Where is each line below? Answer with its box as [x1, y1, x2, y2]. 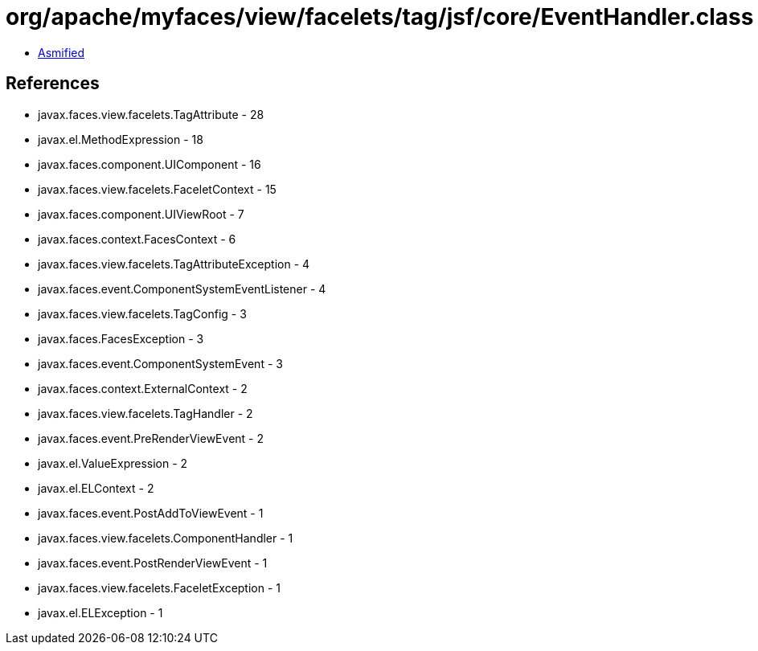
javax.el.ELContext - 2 [38, 481, 154, 495]
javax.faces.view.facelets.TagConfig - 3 [38, 306, 247, 321]
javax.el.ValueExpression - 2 [38, 456, 188, 470]
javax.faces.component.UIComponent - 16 [38, 157, 261, 171]
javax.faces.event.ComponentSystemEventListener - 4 [38, 281, 326, 296]
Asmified [38, 45, 85, 59]
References [6, 73, 100, 94]
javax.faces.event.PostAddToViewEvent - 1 [38, 506, 264, 520]
